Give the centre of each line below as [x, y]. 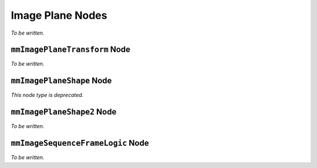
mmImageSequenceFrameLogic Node [80, 143]
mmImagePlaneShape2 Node [64, 112]
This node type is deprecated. [47, 95]
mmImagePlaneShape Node [61, 81]
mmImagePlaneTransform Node [71, 50]
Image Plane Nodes [59, 15]
